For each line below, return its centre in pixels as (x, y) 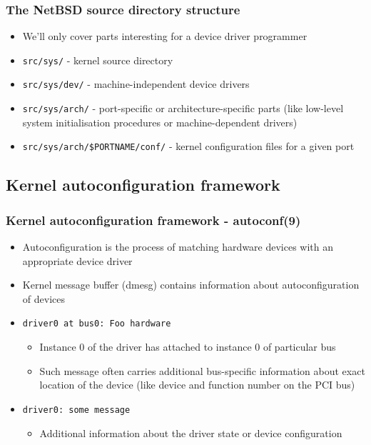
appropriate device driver (77, 260)
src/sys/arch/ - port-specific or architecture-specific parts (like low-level (183, 108)
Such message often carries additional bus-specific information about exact (202, 370)
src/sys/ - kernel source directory (98, 60)
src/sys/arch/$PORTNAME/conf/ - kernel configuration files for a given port (188, 146)
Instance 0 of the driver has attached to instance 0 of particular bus (188, 347)
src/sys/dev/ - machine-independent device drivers (136, 84)
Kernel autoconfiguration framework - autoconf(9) (153, 220)
